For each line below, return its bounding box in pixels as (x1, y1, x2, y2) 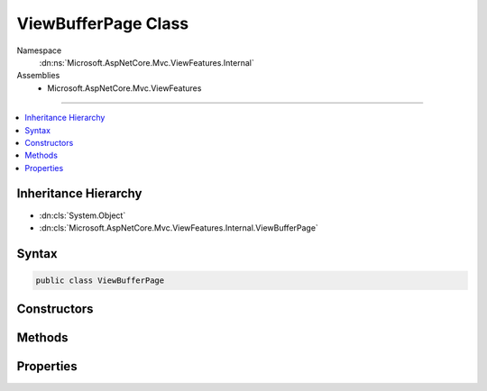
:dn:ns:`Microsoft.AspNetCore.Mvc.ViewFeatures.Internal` (39, 57, 254, 68)
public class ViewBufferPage (35, 275, 165, 286)
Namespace (16, 45, 62, 56)
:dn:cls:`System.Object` (39, 210, 126, 221)
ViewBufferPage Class (16, 14, 189, 33)
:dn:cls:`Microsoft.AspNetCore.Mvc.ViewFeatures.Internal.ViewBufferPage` (39, 222, 319, 233)
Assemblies (16, 70, 60, 81)
